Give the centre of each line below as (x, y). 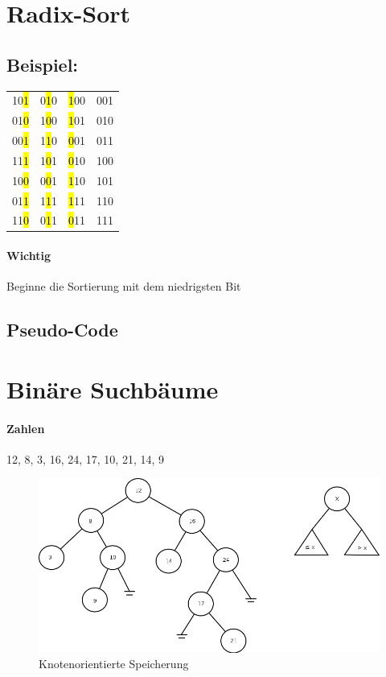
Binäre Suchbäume (113, 388)
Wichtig (29, 256)
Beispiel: (43, 64)
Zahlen (26, 428)
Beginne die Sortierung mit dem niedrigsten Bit (124, 286)
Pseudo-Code (62, 330)
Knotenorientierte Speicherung (114, 664)
